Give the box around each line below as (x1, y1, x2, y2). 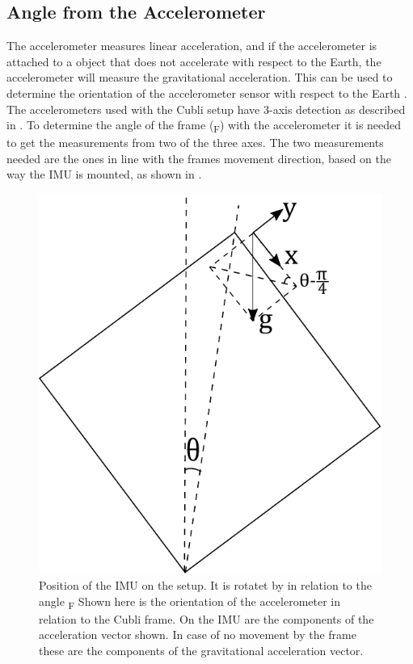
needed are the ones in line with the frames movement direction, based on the (6, 149, 391, 166)
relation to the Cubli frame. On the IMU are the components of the (39, 610, 374, 627)
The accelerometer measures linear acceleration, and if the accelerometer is (6, 37, 377, 54)
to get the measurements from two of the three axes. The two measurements (6, 134, 384, 151)
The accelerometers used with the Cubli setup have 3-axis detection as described (6, 100, 406, 117)
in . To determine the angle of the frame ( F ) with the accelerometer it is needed (6, 116, 402, 135)
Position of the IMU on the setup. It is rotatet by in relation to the (39, 577, 372, 594)
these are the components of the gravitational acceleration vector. (39, 641, 364, 658)
